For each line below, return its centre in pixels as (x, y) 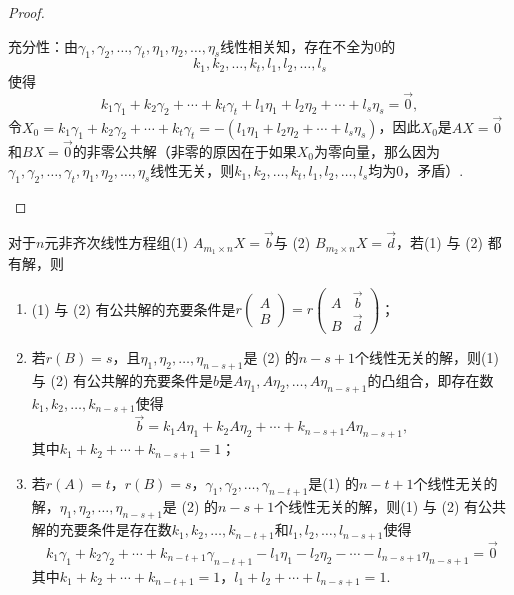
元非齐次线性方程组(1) (116, 242)
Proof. (26, 12)
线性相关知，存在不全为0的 (308, 45)
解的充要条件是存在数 (101, 529)
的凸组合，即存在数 (430, 379)
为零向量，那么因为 (376, 150)
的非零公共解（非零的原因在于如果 (184, 150)
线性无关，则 (192, 170)
